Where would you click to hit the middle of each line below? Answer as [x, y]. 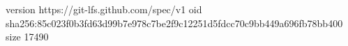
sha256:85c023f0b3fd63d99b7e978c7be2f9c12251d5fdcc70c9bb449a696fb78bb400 [174, 23]
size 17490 [27, 37]
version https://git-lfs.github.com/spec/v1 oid [104, 9]
